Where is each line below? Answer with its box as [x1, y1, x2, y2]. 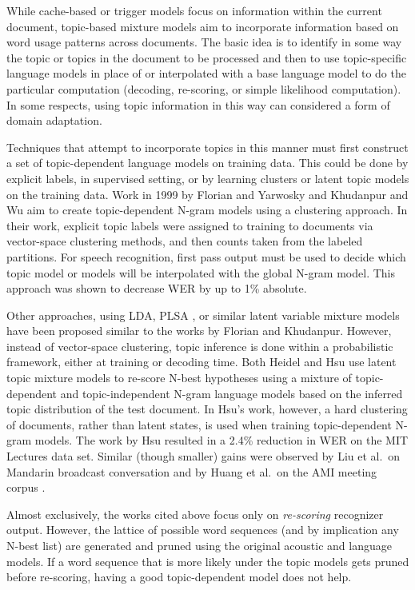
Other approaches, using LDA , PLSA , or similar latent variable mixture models [6, 306, 400, 323]
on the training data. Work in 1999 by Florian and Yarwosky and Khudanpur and [6, 185, 409, 202]
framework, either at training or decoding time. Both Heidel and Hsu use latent [6, 353, 397, 370]
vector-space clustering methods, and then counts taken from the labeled [6, 233, 363, 249]
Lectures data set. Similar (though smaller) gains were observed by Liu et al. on [6, 448, 401, 464]
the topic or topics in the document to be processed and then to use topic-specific [6, 49, 407, 66]
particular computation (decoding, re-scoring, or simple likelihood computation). [6, 80, 401, 97]
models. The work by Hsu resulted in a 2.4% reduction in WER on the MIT [34, 432, 409, 448]
